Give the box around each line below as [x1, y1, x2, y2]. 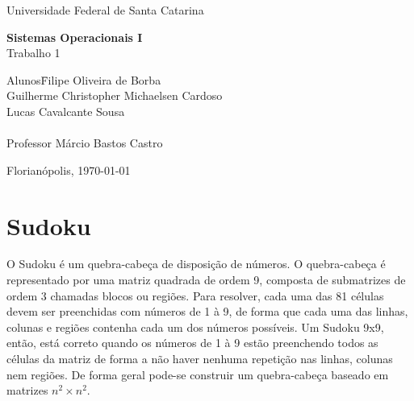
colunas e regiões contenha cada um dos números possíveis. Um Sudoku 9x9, [6, 318, 384, 335]
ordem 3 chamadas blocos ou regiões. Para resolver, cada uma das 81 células [6, 287, 384, 304]
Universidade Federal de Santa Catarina [6, 2, 204, 18]
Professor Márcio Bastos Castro [6, 134, 163, 151]
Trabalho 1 [6, 44, 61, 61]
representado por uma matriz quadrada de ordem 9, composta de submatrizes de [6, 271, 406, 288]
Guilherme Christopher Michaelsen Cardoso [6, 87, 223, 104]
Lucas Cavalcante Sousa [6, 102, 125, 119]
